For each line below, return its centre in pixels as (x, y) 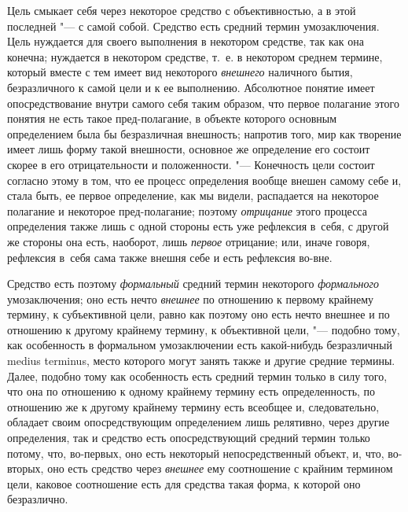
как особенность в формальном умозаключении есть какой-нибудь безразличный (200, 345)
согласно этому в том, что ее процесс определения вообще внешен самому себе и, (204, 180)
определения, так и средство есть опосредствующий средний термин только (189, 438)
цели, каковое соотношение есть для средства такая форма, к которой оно (184, 483)
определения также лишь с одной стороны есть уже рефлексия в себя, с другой (198, 226)
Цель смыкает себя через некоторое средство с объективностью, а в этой (182, 10)
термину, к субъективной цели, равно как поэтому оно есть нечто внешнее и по (198, 314)
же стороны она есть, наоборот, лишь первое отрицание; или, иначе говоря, (189, 241)
